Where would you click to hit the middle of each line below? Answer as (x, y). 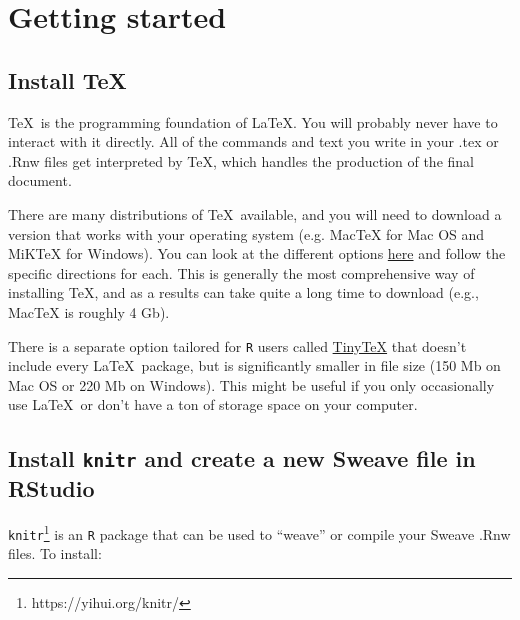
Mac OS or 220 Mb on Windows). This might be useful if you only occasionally (251, 384)
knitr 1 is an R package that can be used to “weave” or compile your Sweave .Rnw (259, 532)
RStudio (51, 488)
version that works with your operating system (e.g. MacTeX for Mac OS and (246, 233)
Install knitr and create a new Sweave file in (242, 458)
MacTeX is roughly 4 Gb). (89, 311)
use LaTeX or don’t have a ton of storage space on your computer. (213, 404)
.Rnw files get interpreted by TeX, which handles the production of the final (241, 160)
